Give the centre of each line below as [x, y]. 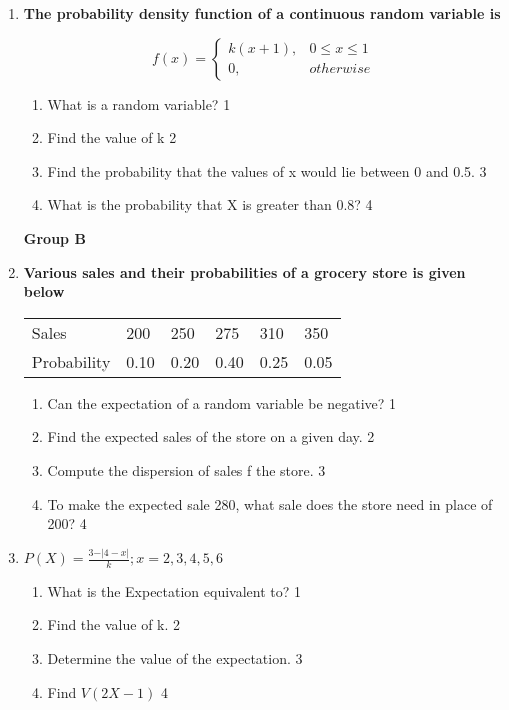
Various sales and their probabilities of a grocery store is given [244, 271]
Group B [54, 237]
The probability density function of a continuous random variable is [262, 13]
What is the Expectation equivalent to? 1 [174, 590]
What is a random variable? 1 [139, 103]
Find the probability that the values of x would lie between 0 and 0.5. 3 [267, 170]
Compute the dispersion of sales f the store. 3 [186, 469]
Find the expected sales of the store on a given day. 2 [211, 436]
